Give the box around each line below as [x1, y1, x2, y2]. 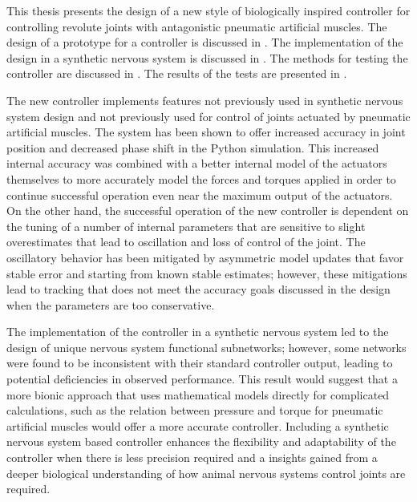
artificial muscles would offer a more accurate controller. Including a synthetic [6, 417, 389, 434]
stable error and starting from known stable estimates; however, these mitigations [6, 265, 407, 281]
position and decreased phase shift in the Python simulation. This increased [6, 139, 379, 156]
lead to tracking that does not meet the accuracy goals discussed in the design [6, 281, 391, 298]
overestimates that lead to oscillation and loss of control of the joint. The [6, 233, 366, 250]
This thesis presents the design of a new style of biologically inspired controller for [6, 2, 411, 18]
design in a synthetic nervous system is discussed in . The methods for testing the [6, 49, 408, 66]
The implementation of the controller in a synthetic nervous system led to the [6, 323, 389, 340]
